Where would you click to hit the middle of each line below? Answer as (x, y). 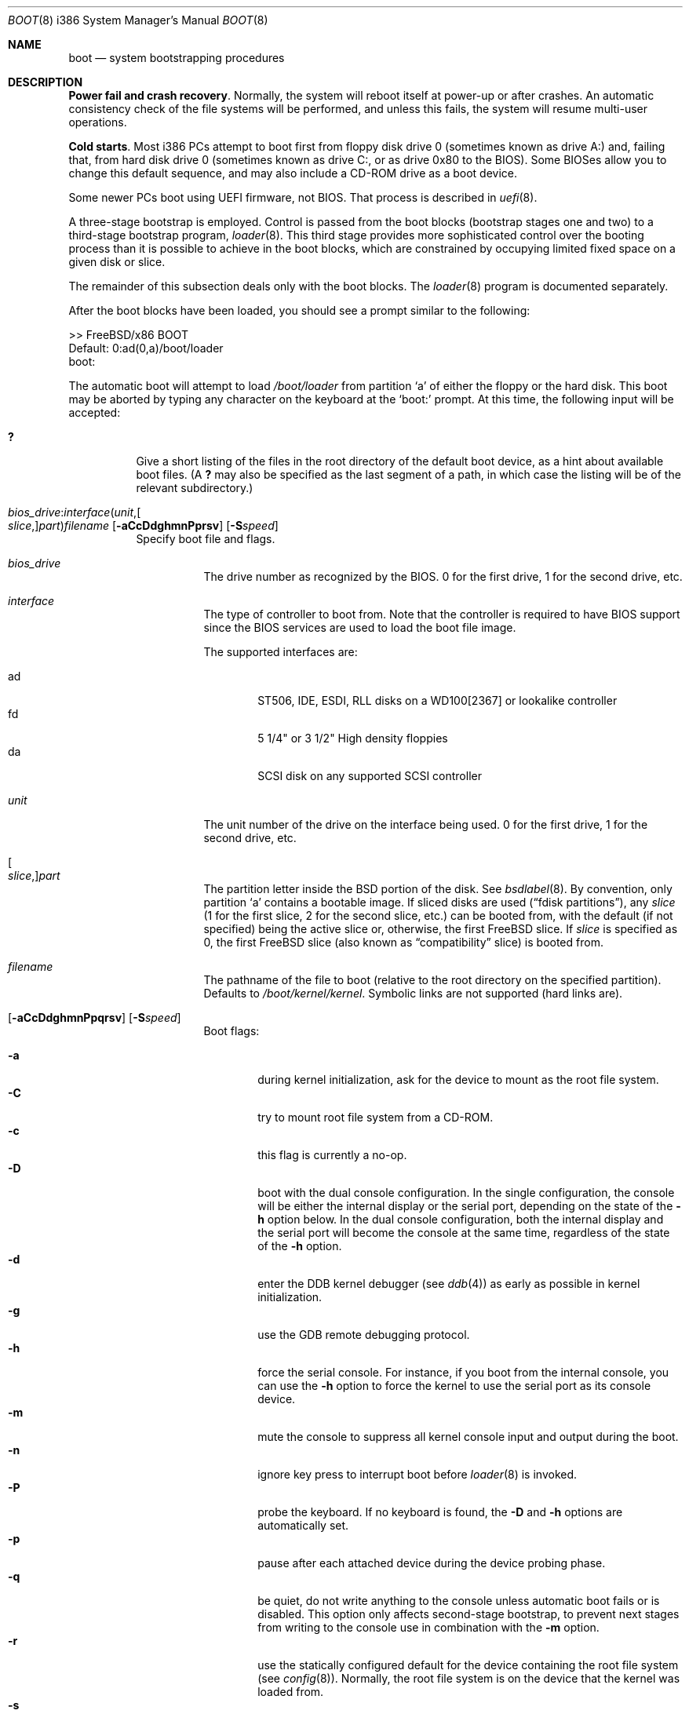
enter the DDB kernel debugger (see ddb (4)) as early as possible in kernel (449, 1284)
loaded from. (291, 1692)
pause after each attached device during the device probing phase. (432, 1563)
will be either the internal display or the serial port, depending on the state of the (465, 1206)
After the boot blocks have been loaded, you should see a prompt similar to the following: (299, 310)
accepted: (95, 412)
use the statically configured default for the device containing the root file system (468, 1665)
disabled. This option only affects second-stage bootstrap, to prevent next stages (468, 1614)
